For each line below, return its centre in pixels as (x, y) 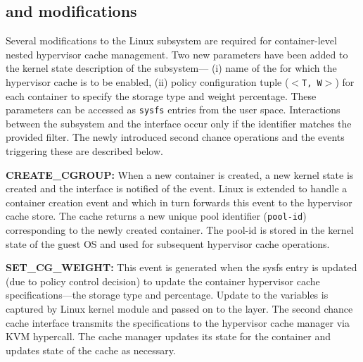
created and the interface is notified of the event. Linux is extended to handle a (177, 188)
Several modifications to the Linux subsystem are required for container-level (171, 40)
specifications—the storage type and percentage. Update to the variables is (167, 295)
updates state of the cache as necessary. (91, 350)
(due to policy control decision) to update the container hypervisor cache (163, 281)
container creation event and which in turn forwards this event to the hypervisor (179, 202)
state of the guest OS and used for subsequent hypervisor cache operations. (168, 243)
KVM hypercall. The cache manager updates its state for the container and (168, 336)
